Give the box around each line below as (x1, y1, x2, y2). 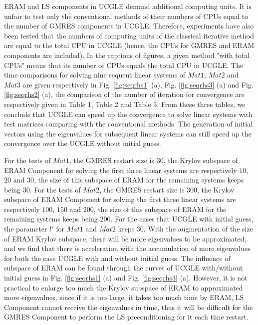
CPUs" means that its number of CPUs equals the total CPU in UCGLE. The (4, 59, 244, 70)
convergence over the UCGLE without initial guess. (4, 138, 161, 148)
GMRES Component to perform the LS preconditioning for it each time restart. (4, 311, 249, 322)
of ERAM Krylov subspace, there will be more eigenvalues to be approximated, (4, 233, 247, 243)
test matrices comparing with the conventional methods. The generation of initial (4, 118, 253, 129)
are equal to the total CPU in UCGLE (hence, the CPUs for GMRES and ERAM (4, 40, 255, 50)
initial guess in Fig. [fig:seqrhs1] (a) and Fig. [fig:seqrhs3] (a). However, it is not (4, 272, 248, 283)
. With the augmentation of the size (143, 223, 253, 234)
